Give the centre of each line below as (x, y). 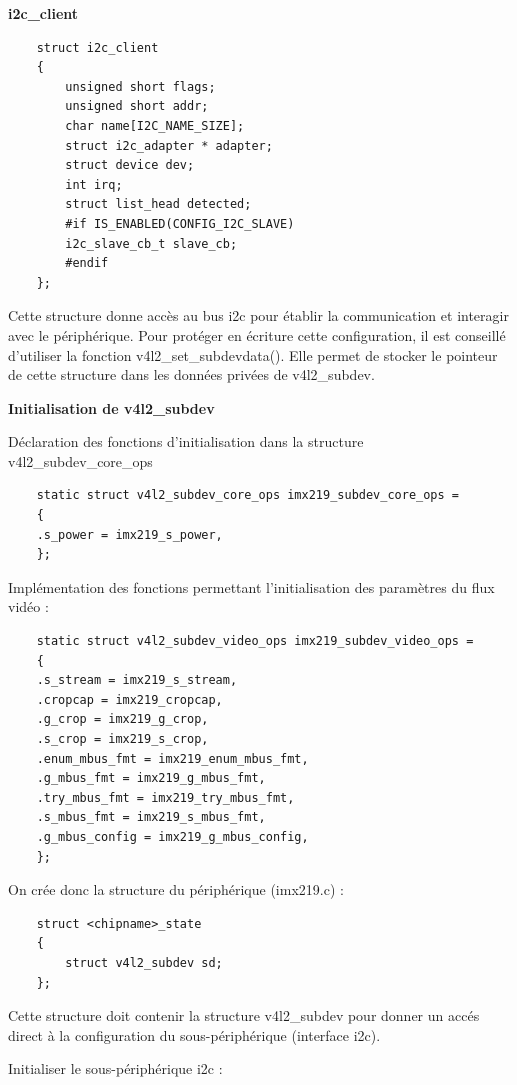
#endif (87, 263)
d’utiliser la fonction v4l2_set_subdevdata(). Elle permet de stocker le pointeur (253, 354)
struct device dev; (130, 165)
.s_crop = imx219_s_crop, (122, 739)
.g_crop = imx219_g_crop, (122, 719)
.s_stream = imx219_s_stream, (137, 680)
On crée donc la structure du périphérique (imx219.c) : (176, 889)
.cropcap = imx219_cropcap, (129, 699)
